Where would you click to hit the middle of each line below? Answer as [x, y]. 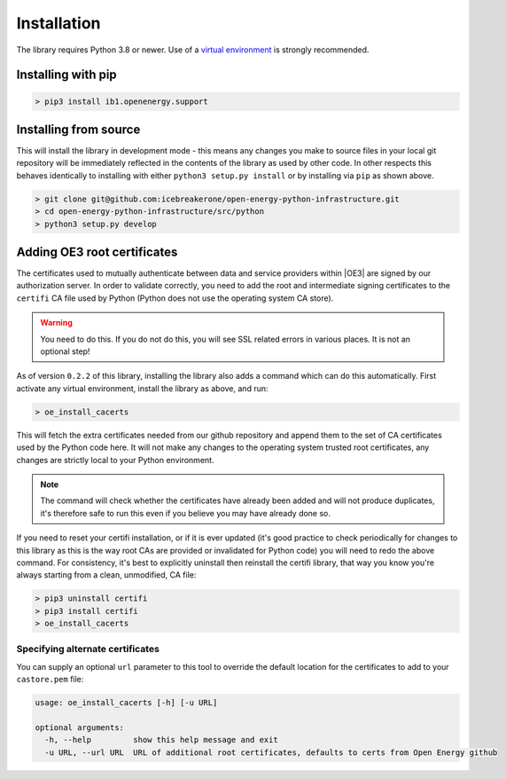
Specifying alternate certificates [88, 649]
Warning [56, 323]
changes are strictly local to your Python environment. [115, 460]
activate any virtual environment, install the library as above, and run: [142, 388]
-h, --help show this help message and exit [161, 740]
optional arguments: [79, 727]
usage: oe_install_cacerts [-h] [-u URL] [126, 703]
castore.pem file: [50, 680]
